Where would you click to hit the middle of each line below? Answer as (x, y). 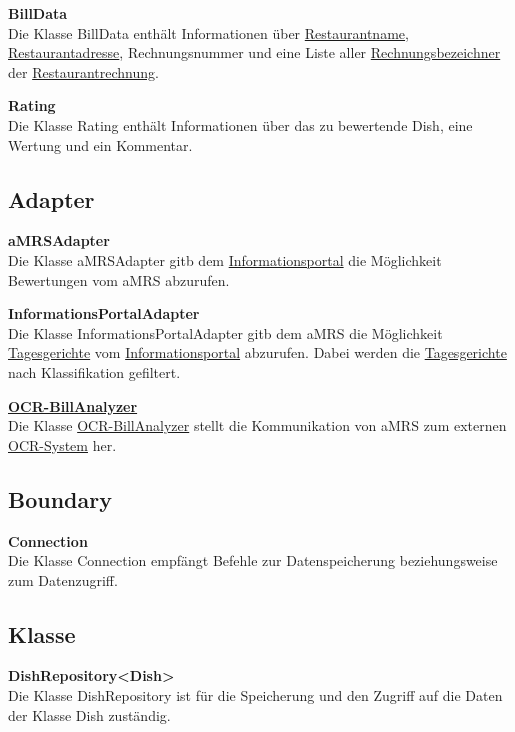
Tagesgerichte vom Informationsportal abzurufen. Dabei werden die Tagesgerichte (257, 352)
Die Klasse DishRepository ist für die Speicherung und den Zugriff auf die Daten (255, 695)
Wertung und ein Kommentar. (100, 144)
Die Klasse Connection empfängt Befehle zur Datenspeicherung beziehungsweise (253, 560)
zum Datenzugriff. (63, 579)
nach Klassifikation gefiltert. (94, 371)
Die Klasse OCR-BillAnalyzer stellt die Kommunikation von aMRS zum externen (257, 425)
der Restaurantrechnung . (83, 71)
